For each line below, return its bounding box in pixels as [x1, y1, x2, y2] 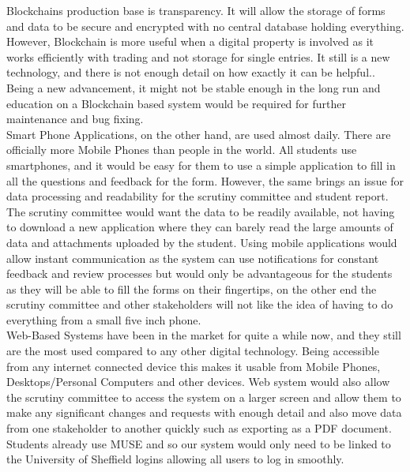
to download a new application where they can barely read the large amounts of [6, 219, 393, 235]
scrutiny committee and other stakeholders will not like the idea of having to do [6, 296, 393, 313]
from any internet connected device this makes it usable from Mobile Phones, [6, 358, 381, 374]
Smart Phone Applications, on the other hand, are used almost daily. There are [6, 125, 391, 142]
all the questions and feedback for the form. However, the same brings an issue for [6, 172, 404, 189]
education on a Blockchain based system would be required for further [6, 95, 346, 111]
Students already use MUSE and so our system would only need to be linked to [6, 435, 391, 451]
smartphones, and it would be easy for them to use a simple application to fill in [6, 156, 396, 173]
